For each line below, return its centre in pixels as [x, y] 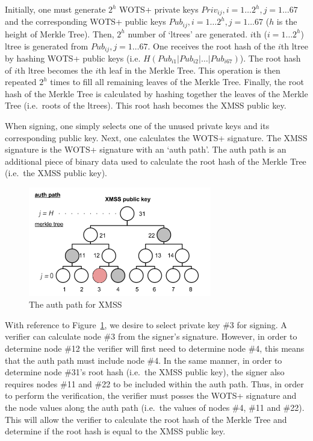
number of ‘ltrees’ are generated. [188, 33]
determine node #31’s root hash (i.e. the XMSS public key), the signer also [145, 372]
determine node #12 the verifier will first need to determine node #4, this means [155, 348]
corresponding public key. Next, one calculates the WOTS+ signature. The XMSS [156, 137]
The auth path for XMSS [76, 304]
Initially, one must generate [55, 9]
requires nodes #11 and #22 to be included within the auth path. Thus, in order [154, 383]
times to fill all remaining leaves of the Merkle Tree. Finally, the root [177, 82]
